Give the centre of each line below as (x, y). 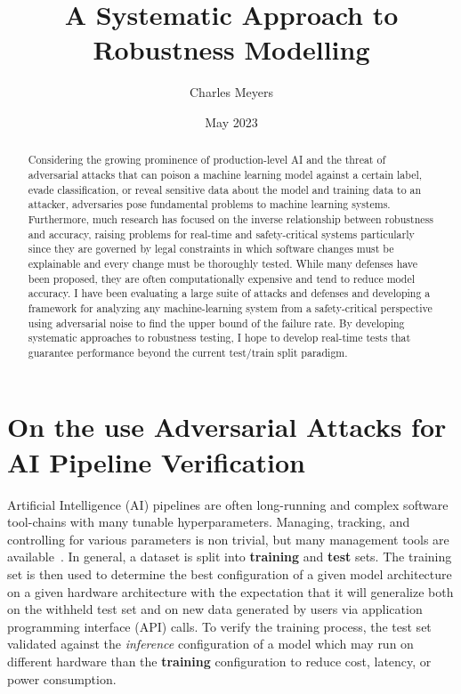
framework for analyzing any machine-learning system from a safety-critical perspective (230, 307)
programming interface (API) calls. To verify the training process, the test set (219, 626)
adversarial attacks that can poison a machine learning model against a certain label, (225, 174)
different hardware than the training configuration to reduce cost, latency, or (219, 661)
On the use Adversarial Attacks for (227, 427)
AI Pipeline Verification (156, 461)
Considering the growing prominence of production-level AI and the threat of (207, 160)
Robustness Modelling (231, 49)
